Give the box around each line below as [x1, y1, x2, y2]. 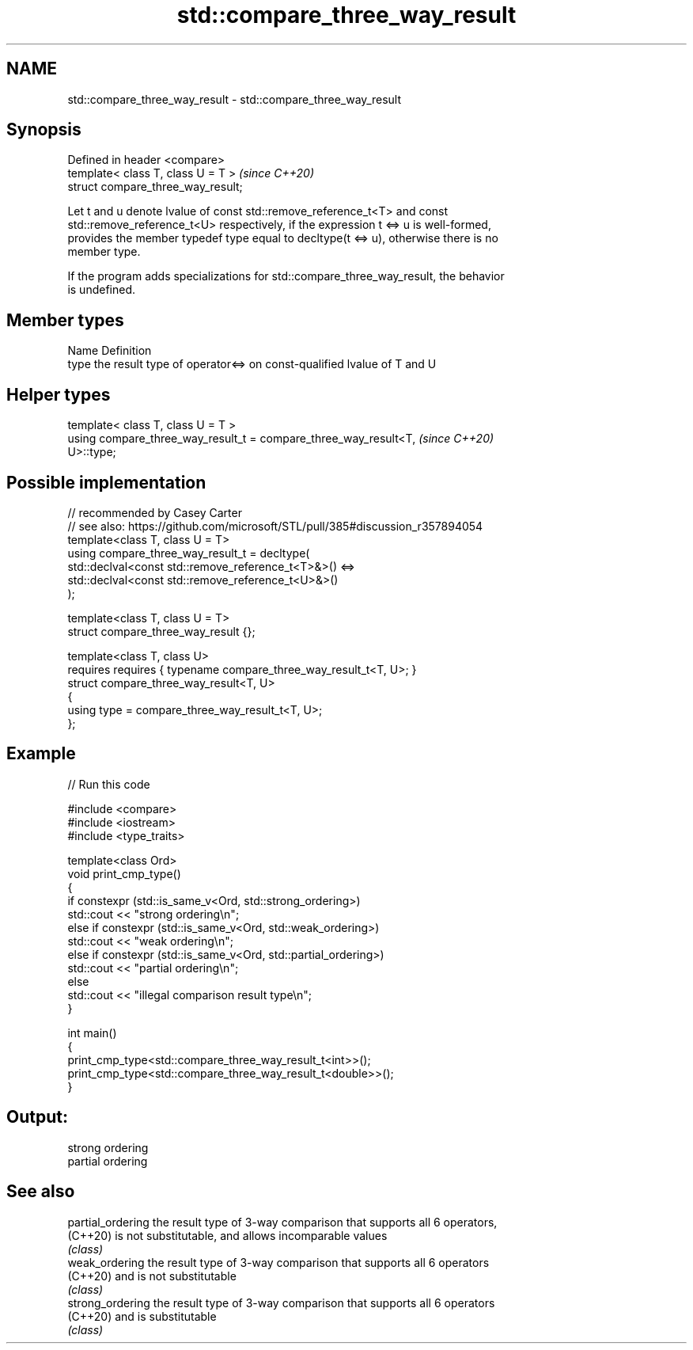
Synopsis [6, 120, 81, 140]
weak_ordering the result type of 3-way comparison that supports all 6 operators [67, 1255, 490, 1269]
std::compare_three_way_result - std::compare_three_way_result [67, 92, 402, 106]
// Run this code [67, 777, 150, 791]
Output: [6, 1107, 68, 1128]
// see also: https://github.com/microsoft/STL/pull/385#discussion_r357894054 [67, 519, 483, 533]
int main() [67, 1025, 117, 1040]
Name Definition [67, 344, 152, 358]
